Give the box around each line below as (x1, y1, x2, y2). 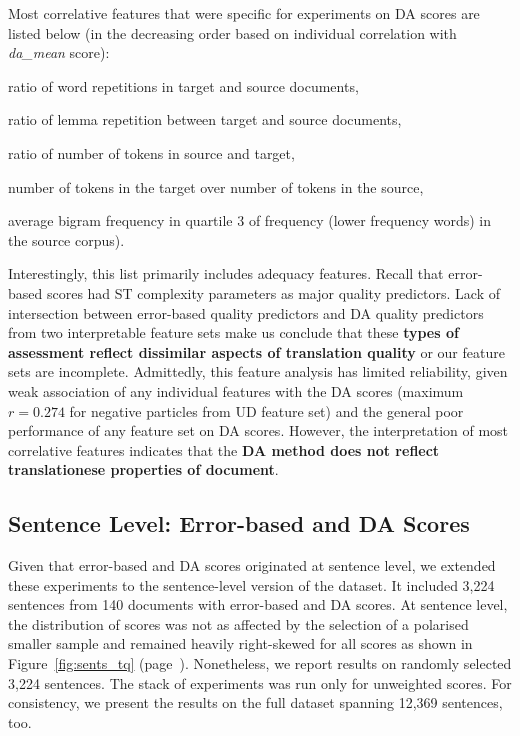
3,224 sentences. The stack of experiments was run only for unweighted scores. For (8, 672, 512, 693)
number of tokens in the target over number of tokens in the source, (8, 176, 424, 197)
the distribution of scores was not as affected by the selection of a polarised (8, 613, 469, 634)
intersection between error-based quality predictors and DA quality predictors (8, 302, 484, 323)
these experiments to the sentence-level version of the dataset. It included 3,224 (8, 574, 495, 595)
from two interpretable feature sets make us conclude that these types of (8, 322, 459, 343)
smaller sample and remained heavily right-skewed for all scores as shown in (8, 633, 473, 654)
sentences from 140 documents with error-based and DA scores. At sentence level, (8, 594, 508, 615)
